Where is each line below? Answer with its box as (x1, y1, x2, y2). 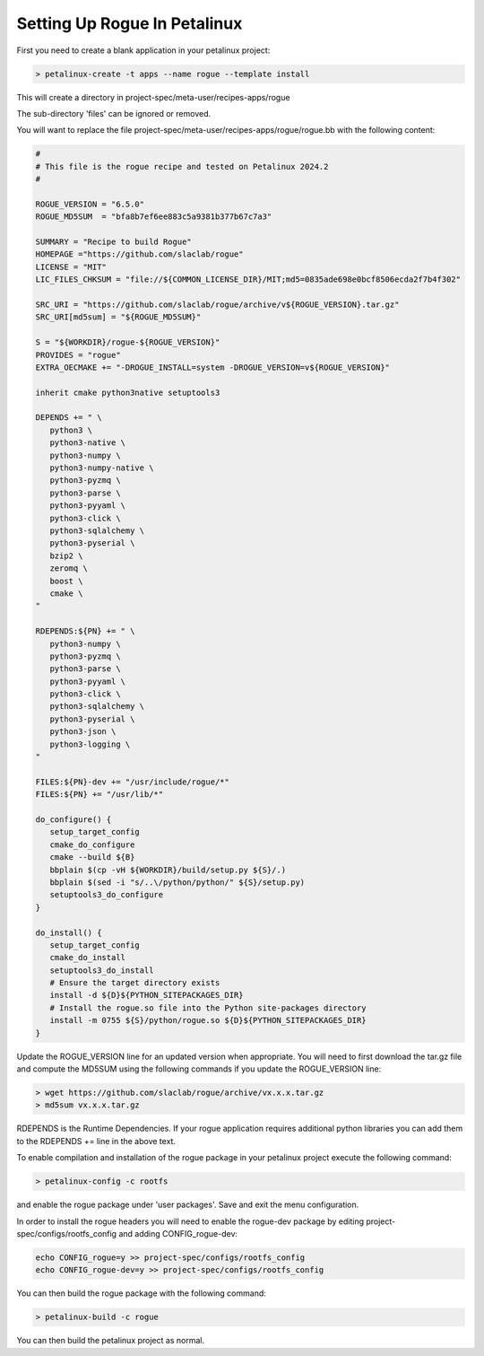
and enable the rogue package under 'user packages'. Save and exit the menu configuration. (16, 1199, 359, 1211)
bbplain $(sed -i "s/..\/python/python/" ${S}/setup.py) (49, 877, 306, 888)
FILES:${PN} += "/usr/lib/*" (35, 790, 164, 800)
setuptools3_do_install (49, 965, 154, 975)
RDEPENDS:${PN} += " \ (35, 626, 135, 636)
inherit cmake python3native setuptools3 (35, 387, 220, 398)
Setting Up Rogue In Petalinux (16, 13, 243, 33)
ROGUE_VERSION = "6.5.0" (35, 198, 145, 209)
